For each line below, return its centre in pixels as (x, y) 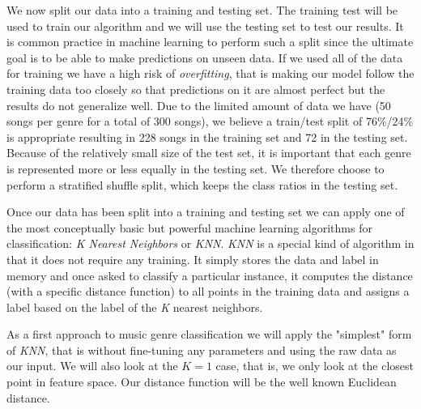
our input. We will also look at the (92, 366)
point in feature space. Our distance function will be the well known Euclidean (202, 382)
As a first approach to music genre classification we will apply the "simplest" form (209, 334)
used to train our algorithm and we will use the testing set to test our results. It (205, 26)
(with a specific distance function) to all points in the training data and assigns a (208, 291)
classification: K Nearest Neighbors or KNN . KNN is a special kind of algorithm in (210, 243)
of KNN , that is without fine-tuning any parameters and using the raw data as (202, 349)
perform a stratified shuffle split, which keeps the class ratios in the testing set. (202, 184)
